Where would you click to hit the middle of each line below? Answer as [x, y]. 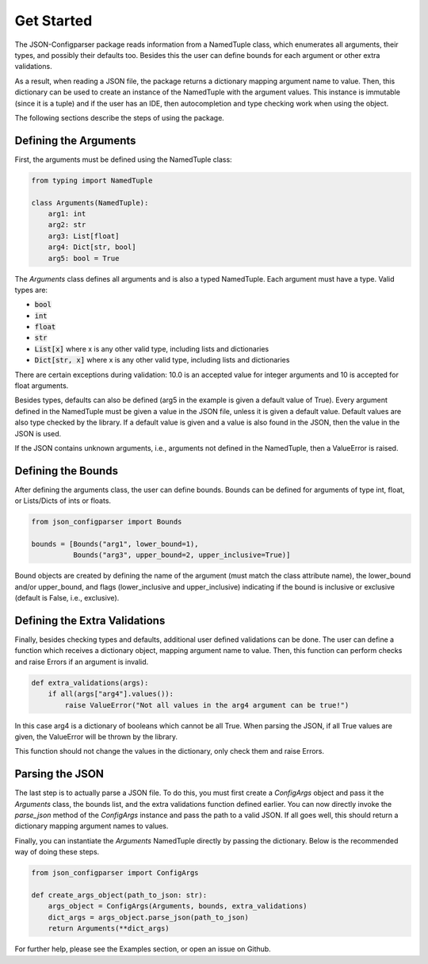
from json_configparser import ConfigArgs [115, 873]
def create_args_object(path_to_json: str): [119, 895]
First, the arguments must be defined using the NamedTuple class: [124, 159]
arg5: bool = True [84, 258]
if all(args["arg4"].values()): [111, 694]
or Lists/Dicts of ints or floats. [63, 501]
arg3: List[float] [84, 236]
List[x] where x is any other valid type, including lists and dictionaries [152, 348]
